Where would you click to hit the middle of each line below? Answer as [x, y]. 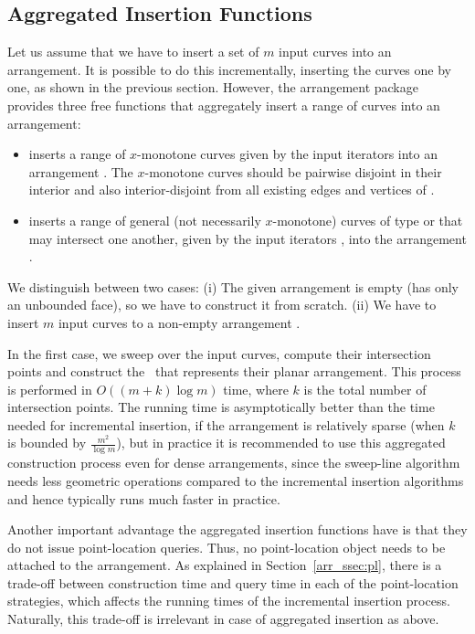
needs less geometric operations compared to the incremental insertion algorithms [236, 480]
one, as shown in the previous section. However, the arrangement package [213, 87]
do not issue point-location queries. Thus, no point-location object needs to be [227, 547]
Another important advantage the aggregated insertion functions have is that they [237, 529]
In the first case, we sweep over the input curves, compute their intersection [219, 353]
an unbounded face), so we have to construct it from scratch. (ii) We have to [222, 305]
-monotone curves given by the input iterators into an [287, 154]
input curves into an [335, 52]
